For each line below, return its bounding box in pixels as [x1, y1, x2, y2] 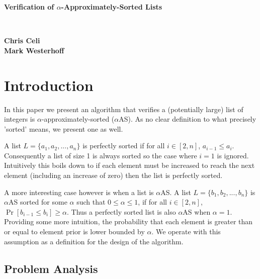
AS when [183, 206, 211, 217]
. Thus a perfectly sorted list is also [67, 206, 176, 217]
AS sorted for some [8, 197, 67, 207]
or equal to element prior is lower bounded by [4, 226, 145, 237]
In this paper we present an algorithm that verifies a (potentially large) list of [4, 104, 243, 114]
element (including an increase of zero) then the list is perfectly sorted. [4, 170, 223, 180]
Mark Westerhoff [4, 45, 64, 55]
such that [76, 197, 106, 207]
